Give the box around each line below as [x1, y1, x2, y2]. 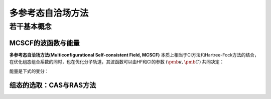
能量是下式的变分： [9, 68, 49, 74]
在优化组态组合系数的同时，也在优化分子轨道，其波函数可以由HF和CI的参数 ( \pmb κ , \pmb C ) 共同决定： [9, 59, 224, 65]
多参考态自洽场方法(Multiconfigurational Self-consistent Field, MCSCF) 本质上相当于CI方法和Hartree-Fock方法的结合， [9, 51, 259, 57]
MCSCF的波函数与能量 [9, 38, 80, 47]
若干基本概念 [9, 22, 52, 31]
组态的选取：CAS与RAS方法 [9, 81, 96, 89]
